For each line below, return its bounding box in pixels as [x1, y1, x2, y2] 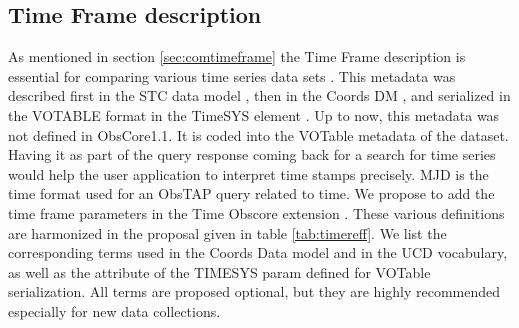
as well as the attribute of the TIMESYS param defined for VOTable [8, 261, 431, 282]
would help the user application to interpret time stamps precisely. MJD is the [8, 163, 489, 184]
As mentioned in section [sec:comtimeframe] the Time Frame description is [8, 46, 466, 67]
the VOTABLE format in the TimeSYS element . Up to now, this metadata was [8, 104, 500, 125]
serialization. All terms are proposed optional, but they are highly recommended [8, 281, 501, 302]
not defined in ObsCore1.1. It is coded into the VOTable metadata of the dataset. [8, 124, 509, 145]
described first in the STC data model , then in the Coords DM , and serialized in [8, 85, 511, 106]
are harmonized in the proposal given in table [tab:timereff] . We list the [8, 222, 447, 243]
